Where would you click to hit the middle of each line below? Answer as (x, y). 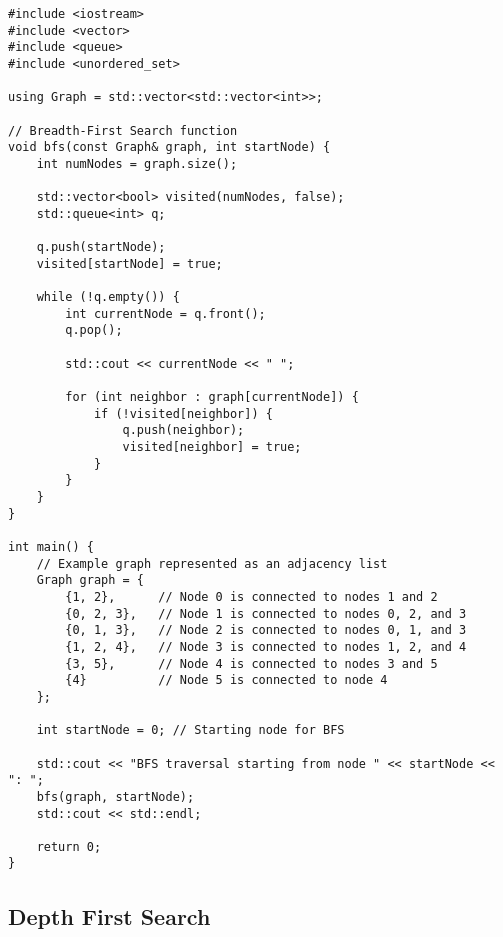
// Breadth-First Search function (123, 130)
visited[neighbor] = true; (212, 447)
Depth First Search (109, 915)
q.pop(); (94, 330)
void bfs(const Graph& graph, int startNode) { (169, 147)
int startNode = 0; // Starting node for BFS (190, 730)
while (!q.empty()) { (108, 297)
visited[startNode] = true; (129, 263)
